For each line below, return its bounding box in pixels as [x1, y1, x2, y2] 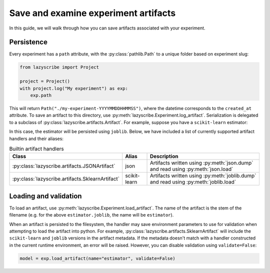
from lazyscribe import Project [19, 64, 99, 70]
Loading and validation [9, 191, 82, 200]
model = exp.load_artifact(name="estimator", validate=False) [19, 255, 175, 261]
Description [149, 153, 178, 160]
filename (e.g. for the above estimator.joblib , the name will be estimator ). [9, 212, 174, 218]
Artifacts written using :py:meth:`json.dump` [149, 159, 253, 166]
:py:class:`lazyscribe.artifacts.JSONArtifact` [12, 162, 115, 169]
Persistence [9, 38, 47, 46]
